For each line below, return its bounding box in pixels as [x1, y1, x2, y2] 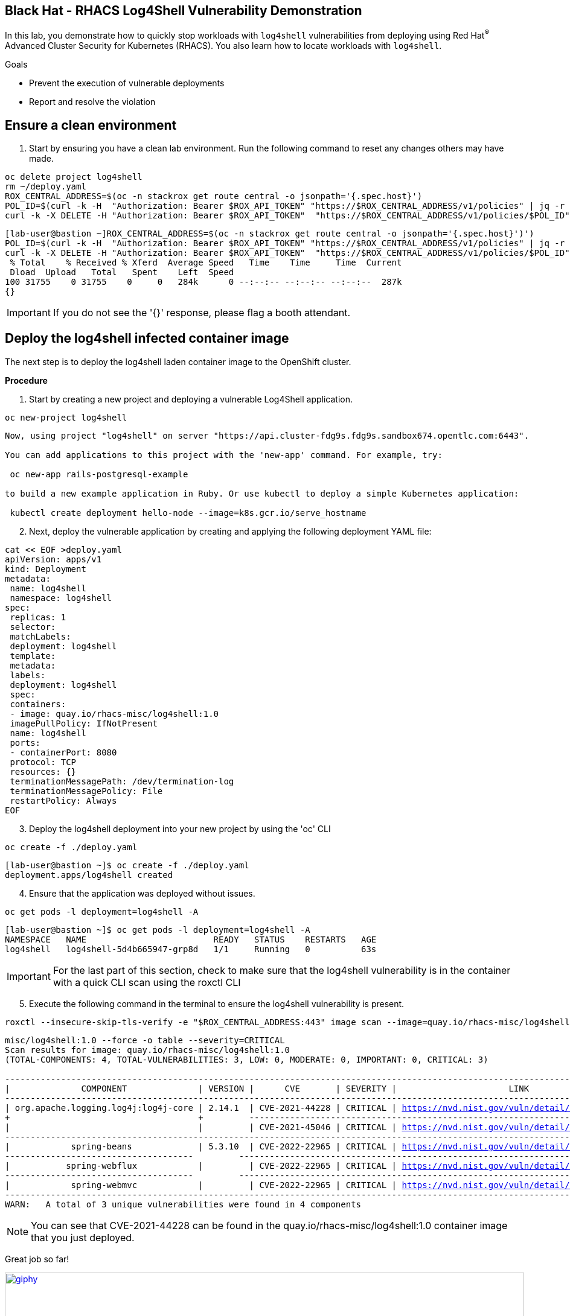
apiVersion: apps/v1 [5, 554, 102, 564]
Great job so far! [5, 1253, 69, 1264]
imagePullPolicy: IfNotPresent [10, 718, 158, 728]
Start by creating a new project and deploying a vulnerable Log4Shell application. [29, 393, 353, 404]
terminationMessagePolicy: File [10, 786, 163, 796]
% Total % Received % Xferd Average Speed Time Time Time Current [10, 257, 402, 267]
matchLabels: [10, 631, 71, 641]
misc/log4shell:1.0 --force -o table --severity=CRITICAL [5, 1035, 285, 1045]
